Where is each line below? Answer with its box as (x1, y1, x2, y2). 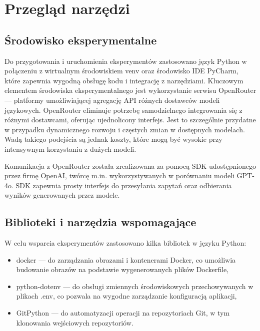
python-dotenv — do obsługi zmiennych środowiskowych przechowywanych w (16, 281, 253, 291)
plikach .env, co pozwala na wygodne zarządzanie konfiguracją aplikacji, (16, 291, 237, 301)
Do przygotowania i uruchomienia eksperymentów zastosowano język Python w (4, 55, 247, 66)
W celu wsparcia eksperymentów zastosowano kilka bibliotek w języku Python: (4, 238, 246, 248)
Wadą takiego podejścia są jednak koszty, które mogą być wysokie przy (4, 134, 222, 144)
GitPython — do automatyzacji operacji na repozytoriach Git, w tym (16, 308, 230, 318)
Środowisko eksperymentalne (4, 32, 157, 47)
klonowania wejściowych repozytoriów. (16, 317, 133, 328)
